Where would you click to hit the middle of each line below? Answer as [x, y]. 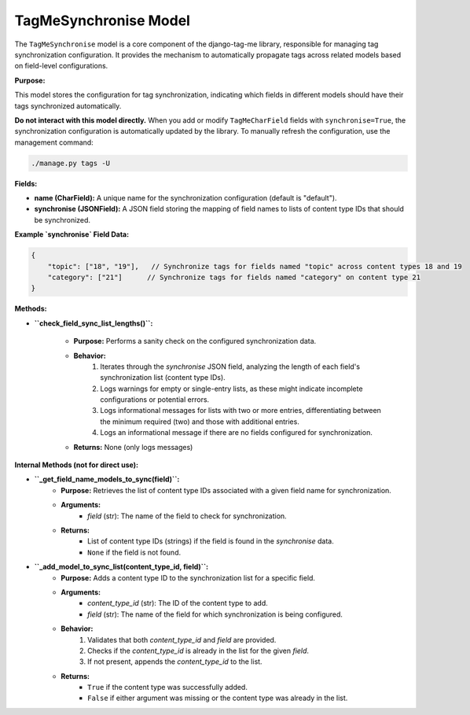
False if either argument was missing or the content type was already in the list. [218, 698]
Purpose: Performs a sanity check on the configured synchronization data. [195, 341]
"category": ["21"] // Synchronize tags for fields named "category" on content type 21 [234, 277]
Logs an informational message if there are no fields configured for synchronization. [236, 433]
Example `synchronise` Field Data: [72, 234]
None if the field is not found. [134, 552]
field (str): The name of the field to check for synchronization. [187, 516]
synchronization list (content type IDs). [163, 378]
